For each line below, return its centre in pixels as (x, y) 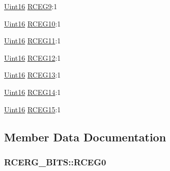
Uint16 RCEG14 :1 (33, 92)
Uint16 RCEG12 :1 (33, 57)
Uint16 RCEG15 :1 (33, 109)
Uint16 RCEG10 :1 (33, 23)
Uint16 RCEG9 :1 (31, 6)
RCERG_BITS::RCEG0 (55, 162)
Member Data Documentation (85, 137)
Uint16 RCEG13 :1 (33, 75)
